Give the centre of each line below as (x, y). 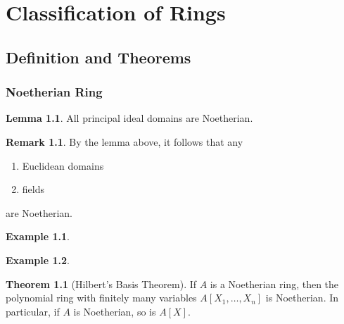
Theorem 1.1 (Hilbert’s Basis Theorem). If (101, 283)
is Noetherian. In (302, 298)
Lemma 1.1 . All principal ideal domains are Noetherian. (129, 118)
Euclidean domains (63, 165)
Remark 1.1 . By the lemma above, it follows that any (125, 141)
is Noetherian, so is (115, 311)
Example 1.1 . (38, 236)
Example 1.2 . (38, 260)
